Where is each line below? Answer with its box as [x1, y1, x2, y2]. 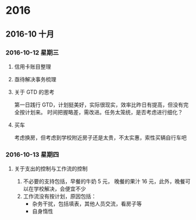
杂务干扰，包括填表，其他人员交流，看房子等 [32, 200, 142, 207]
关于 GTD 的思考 [14, 88, 55, 96]
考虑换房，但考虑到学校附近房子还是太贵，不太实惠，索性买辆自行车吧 [14, 134, 187, 141]
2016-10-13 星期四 [5, 150, 59, 158]
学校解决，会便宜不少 [33, 185, 86, 192]
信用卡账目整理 [14, 63, 51, 70]
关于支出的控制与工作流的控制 [14, 165, 88, 172]
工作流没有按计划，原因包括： [23, 192, 97, 200]
